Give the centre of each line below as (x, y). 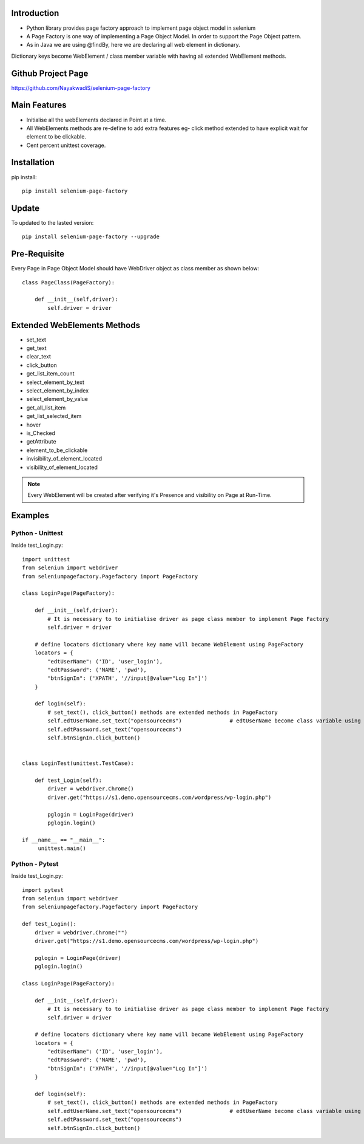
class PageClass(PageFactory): (69, 282)
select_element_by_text (56, 382)
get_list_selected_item (54, 416)
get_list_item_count (50, 374)
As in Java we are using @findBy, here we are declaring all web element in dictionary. (133, 45)
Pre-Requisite (38, 254)
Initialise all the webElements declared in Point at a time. (96, 120)
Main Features (39, 105)
